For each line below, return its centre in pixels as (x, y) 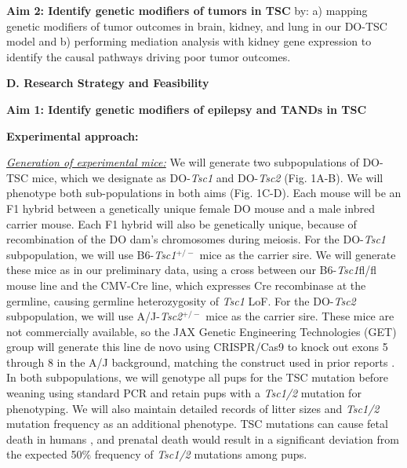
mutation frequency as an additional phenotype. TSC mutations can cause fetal (197, 424)
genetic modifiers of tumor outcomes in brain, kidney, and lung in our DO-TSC (197, 26)
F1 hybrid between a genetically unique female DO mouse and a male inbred (191, 208)
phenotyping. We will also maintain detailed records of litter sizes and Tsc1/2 (193, 408)
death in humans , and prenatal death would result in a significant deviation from (203, 439)
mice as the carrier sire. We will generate (298, 254)
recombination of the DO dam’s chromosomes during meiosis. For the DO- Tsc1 (196, 239)
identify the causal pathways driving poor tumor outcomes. (149, 56)
